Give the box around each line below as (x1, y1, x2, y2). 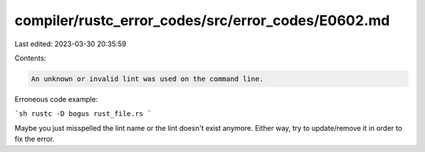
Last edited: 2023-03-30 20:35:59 (14, 39, 127, 49)
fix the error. (14, 134, 55, 144)
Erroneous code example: (14, 94, 98, 103)
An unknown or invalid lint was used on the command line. (31, 74, 264, 83)
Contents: (14, 53, 46, 63)
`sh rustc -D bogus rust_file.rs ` (14, 110, 153, 118)
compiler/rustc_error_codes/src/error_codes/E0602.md (14, 12, 390, 29)
